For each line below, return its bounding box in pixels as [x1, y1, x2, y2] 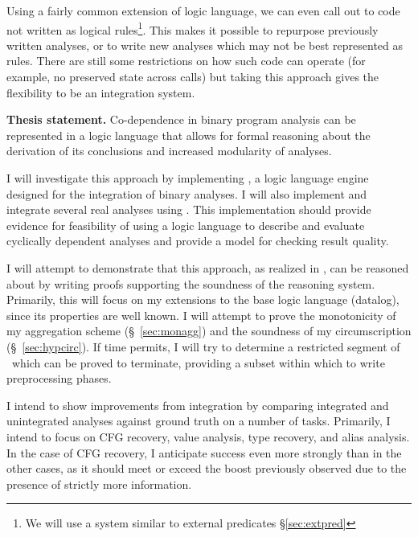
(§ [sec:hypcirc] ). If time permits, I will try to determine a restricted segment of [6, 338, 400, 355]
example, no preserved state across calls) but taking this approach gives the [6, 68, 379, 85]
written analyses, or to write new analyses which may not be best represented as [6, 36, 404, 53]
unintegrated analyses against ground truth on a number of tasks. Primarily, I [6, 412, 391, 429]
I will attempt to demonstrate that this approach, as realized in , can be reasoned [6, 259, 409, 276]
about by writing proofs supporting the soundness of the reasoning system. [6, 275, 375, 292]
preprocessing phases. [6, 370, 112, 387]
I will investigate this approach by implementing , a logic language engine [6, 170, 369, 186]
